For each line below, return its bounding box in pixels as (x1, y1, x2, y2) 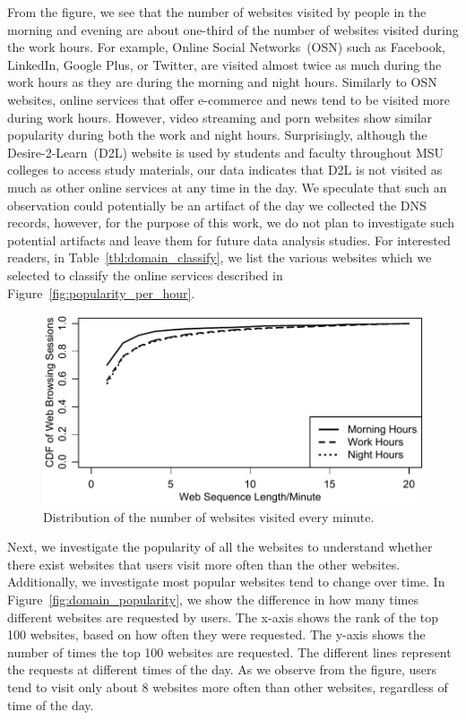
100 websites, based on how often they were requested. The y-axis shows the (7, 625, 426, 644)
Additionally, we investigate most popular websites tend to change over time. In (7, 572, 445, 591)
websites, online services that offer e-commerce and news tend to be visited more (7, 90, 451, 108)
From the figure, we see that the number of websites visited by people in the (7, 3, 427, 21)
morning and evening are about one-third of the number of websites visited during (7, 20, 459, 39)
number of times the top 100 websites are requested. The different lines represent (7, 642, 452, 661)
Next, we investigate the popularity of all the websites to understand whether (7, 537, 433, 556)
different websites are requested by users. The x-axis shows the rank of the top (7, 607, 439, 626)
